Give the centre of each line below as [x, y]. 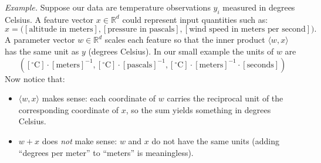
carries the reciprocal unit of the [225, 98]
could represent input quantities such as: [195, 19]
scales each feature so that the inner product [185, 40]
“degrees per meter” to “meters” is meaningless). [106, 152]
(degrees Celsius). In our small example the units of [181, 51]
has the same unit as [42, 51]
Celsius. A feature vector [49, 19]
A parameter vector [40, 40]
